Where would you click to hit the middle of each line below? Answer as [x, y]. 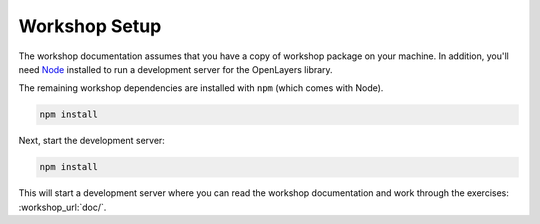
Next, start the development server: [91, 141]
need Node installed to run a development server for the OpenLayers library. [176, 69]
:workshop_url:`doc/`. [62, 207]
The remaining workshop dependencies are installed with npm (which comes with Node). [201, 88]
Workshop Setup [90, 26]
